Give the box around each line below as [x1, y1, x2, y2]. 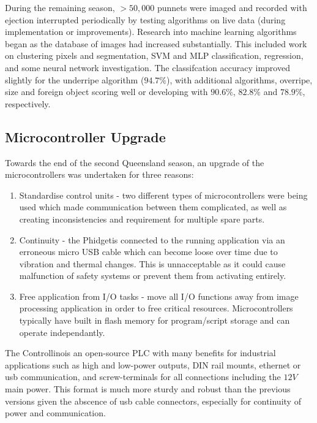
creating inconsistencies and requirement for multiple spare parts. [19, 212, 265, 225]
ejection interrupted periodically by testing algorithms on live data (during [5, 13, 286, 26]
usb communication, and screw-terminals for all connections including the [5, 370, 281, 383]
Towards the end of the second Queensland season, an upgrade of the [5, 156, 264, 169]
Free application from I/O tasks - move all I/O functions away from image [19, 289, 299, 302]
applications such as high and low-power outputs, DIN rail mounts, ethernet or [5, 358, 301, 371]
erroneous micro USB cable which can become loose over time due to [19, 245, 278, 258]
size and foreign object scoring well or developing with [5, 85, 208, 98]
